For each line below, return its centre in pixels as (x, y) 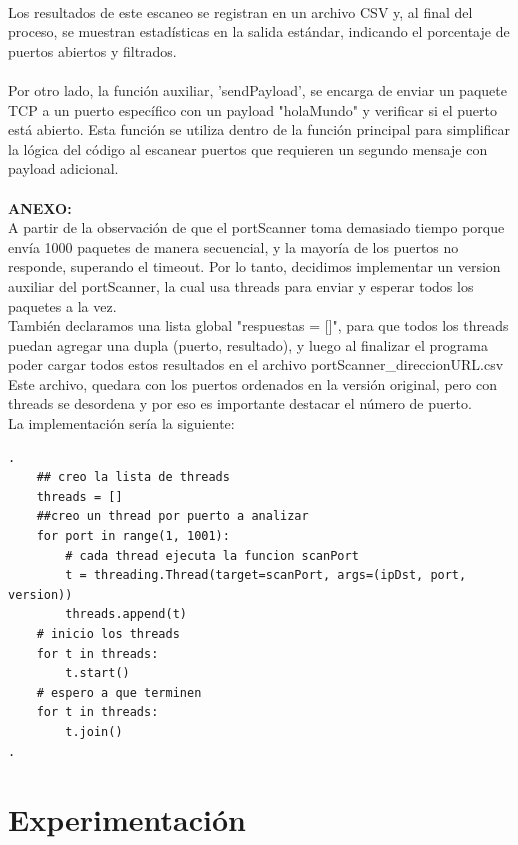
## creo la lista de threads (133, 477)
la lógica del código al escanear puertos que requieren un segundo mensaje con (248, 148)
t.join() (94, 731)
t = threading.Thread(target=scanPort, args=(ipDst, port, (266, 575)
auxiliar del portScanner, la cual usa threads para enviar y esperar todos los (241, 285)
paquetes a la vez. (62, 305)
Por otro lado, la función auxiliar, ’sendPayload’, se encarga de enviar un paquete (257, 89)
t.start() (97, 673)
